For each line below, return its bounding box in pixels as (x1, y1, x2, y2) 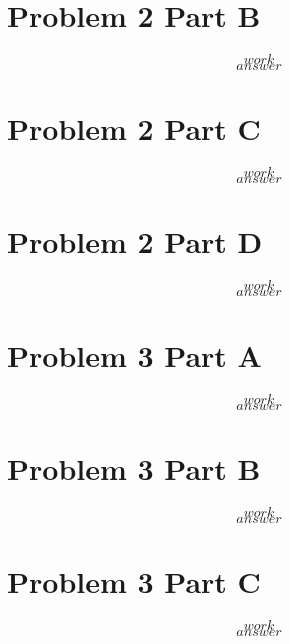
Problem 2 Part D (7, 221, 263, 262)
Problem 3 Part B (7, 447, 261, 488)
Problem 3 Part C (7, 560, 261, 601)
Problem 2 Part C (7, 108, 261, 149)
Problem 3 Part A (7, 334, 262, 375)
